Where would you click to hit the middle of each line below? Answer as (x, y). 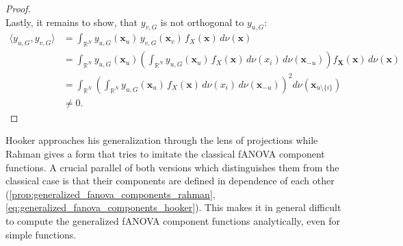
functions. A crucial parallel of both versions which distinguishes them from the (172, 167)
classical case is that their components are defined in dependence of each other (170, 181)
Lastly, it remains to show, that (71, 22)
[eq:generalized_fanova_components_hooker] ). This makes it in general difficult (173, 207)
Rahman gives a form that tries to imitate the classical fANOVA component (165, 153)
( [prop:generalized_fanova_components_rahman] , (110, 194)
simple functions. (41, 234)
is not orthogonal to (202, 22)
